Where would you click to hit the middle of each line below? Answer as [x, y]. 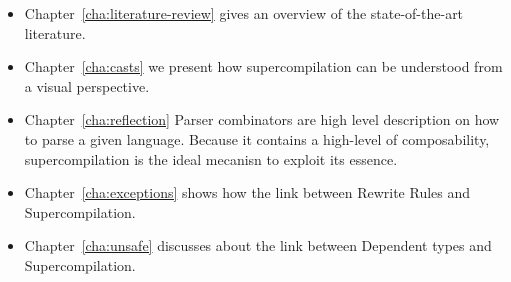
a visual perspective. [87, 85]
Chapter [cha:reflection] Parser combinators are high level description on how [262, 119]
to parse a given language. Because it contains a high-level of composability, [257, 138]
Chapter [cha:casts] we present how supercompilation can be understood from [263, 66]
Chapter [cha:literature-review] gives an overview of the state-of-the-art [244, 13]
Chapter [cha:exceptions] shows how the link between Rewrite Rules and [247, 192]
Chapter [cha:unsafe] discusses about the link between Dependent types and [258, 245]
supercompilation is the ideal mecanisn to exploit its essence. [211, 158]
